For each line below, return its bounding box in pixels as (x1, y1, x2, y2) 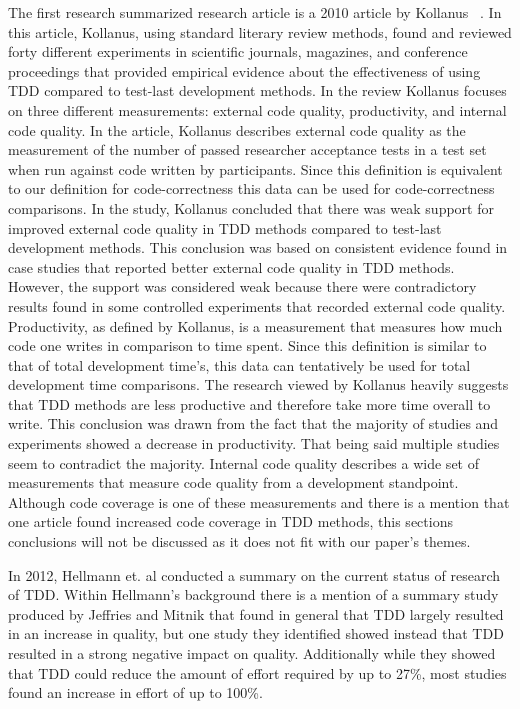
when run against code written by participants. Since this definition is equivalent (8, 158, 503, 179)
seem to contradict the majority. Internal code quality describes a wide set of (8, 452, 479, 473)
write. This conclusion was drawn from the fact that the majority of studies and (8, 413, 499, 434)
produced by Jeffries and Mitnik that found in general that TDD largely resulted (8, 603, 504, 624)
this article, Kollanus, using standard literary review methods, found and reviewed (8, 21, 512, 42)
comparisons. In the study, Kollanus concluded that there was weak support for (8, 197, 494, 218)
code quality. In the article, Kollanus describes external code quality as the (8, 119, 466, 140)
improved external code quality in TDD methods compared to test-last (8, 217, 442, 238)
